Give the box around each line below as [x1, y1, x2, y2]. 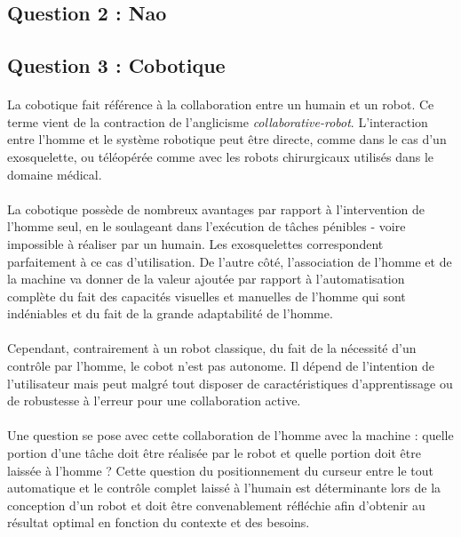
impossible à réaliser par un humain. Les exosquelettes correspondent [7, 234, 384, 252]
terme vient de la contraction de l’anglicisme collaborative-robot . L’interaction [7, 112, 428, 131]
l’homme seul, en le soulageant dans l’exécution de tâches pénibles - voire [7, 217, 406, 236]
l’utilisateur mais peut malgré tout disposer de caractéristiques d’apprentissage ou [7, 373, 453, 392]
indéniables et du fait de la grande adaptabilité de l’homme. [7, 304, 333, 323]
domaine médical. [7, 164, 102, 183]
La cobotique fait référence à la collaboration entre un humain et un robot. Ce [7, 95, 434, 114]
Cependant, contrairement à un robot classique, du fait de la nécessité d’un [7, 339, 417, 357]
